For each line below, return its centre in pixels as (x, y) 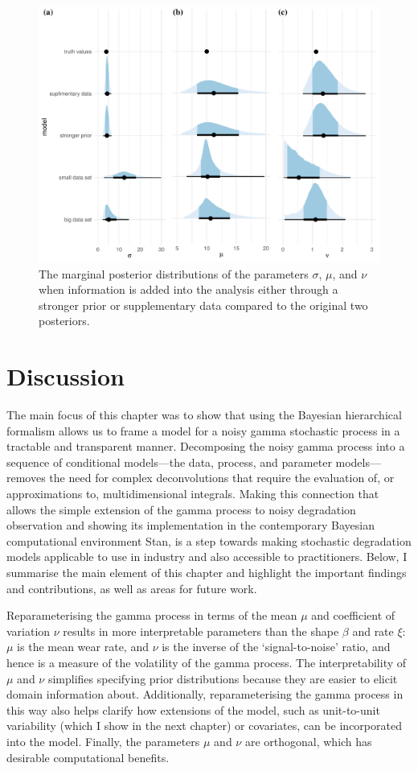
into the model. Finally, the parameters (103, 741)
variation (29, 631)
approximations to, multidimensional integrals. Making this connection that (193, 494)
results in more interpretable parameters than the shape (201, 631)
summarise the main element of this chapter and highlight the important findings (207, 573)
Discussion (66, 376)
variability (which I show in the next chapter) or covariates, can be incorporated (204, 726)
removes (26, 478)
